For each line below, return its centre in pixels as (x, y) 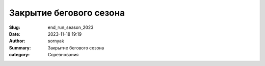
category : (19, 55)
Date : (15, 34)
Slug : (15, 27)
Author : (17, 41)
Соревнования (63, 55)
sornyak (56, 41)
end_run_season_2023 (71, 27)
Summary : (20, 48)
